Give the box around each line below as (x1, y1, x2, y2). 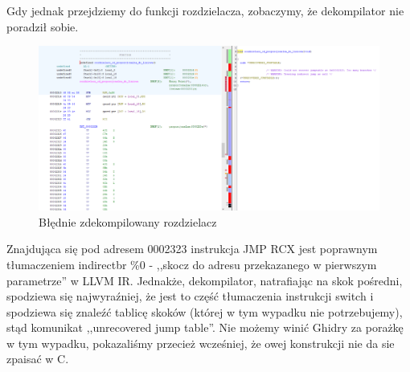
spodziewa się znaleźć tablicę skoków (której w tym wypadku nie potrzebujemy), (6, 303, 403, 320)
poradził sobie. (6, 18, 79, 35)
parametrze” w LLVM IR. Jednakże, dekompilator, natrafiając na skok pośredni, (6, 272, 403, 288)
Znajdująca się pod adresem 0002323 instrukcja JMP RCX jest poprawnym (6, 240, 378, 257)
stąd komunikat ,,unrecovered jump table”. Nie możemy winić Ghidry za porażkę (6, 319, 404, 336)
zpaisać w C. (6, 350, 69, 367)
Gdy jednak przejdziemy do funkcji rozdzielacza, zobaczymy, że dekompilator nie (6, 2, 404, 18)
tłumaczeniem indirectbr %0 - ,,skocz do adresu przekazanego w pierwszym (6, 255, 377, 272)
